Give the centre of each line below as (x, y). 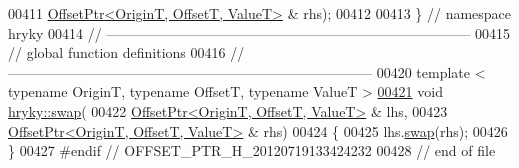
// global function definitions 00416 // (126, 52)
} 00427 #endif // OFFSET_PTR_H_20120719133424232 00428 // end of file (252, 150)
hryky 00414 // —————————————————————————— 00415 (259, 32)
